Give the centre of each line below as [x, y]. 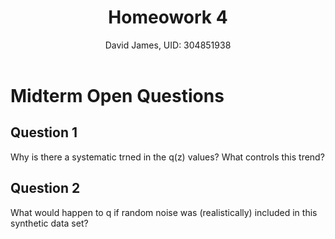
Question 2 [45, 188]
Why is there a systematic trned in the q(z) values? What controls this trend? [167, 157]
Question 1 [44, 132]
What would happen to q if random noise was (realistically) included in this [164, 212]
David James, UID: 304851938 [168, 45]
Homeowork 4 [168, 17]
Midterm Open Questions [117, 95]
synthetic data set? [49, 223]
